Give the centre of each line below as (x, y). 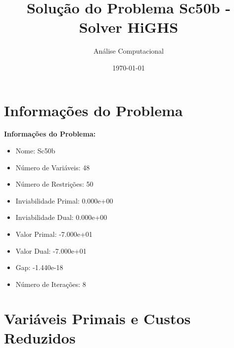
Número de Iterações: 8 (51, 284)
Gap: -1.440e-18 (39, 267)
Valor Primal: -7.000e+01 (54, 234)
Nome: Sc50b (35, 151)
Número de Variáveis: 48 (53, 167)
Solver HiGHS (129, 27)
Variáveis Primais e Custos (97, 318)
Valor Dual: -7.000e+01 (51, 250)
